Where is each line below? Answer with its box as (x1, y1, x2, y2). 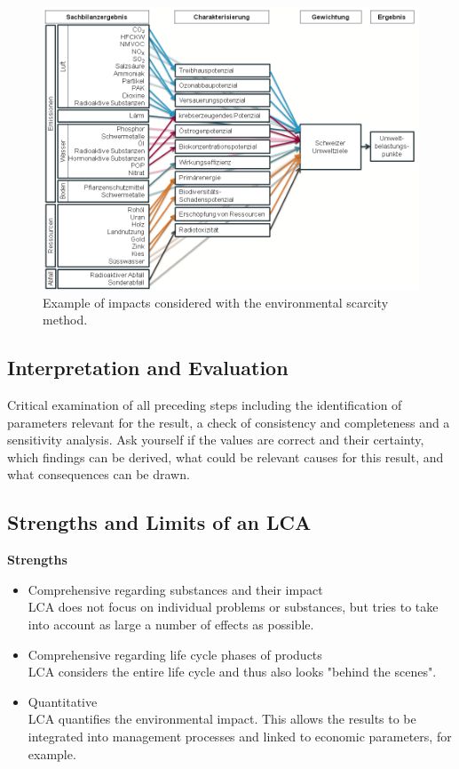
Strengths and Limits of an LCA (7, 509, 312, 536)
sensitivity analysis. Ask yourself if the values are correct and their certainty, (7, 430, 424, 449)
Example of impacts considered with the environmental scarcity (43, 292, 389, 311)
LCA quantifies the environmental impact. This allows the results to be (28, 709, 416, 728)
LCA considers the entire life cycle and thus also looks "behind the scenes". (28, 662, 437, 681)
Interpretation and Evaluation (7, 354, 289, 381)
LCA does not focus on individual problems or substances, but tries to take (28, 597, 439, 616)
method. (43, 310, 88, 329)
